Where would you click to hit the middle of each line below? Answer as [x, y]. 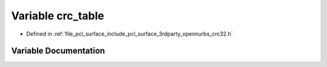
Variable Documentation [58, 51]
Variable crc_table [58, 16]
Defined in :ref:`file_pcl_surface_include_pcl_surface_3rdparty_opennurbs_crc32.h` [130, 34]
